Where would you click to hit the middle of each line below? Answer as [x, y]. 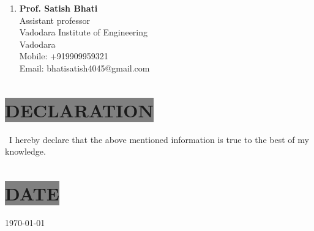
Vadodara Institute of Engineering [84, 32]
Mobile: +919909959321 [64, 56]
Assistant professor [54, 20]
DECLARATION [79, 110]
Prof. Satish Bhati [58, 8]
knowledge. [25, 151]
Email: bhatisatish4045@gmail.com [84, 68]
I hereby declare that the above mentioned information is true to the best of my [159, 139]
